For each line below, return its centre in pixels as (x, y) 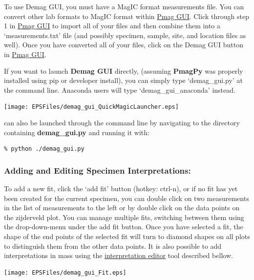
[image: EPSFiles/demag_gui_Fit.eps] (65, 272)
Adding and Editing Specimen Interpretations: (97, 170)
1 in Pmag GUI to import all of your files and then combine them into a (112, 26)
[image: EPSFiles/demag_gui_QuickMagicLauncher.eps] (91, 107)
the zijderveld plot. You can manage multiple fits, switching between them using (124, 217)
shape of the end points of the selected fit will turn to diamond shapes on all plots (127, 236)
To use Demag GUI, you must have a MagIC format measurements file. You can (124, 6)
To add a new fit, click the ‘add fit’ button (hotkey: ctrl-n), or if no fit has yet (121, 188)
